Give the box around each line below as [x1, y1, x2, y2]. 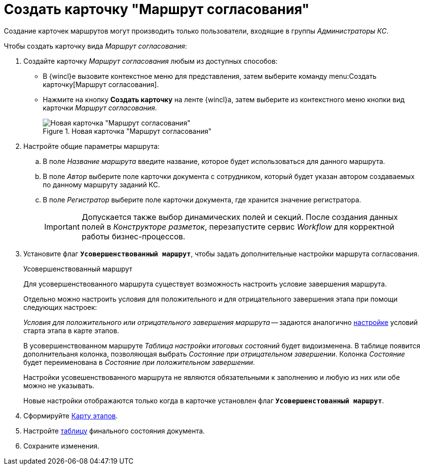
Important [44, 221, 80, 232]
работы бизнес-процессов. [81, 231, 185, 241]
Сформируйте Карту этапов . [23, 411, 118, 420]
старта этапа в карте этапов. [23, 326, 119, 335]
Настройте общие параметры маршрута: [23, 142, 160, 150]
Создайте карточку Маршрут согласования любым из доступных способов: [23, 56, 278, 65]
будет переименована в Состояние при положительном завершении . [23, 358, 255, 366]
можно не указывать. [23, 381, 95, 390]
